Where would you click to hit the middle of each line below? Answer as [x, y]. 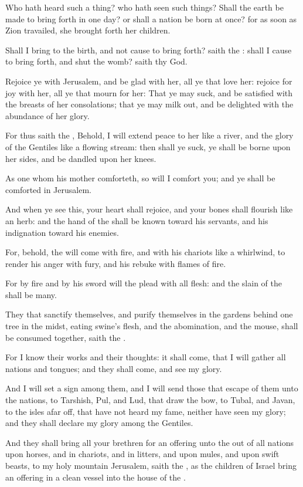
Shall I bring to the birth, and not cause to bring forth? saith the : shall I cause [149, 50]
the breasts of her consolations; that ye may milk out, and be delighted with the [149, 104]
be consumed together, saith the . [66, 337]
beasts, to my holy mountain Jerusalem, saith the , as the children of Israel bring [151, 465]
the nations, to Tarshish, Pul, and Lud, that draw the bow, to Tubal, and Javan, [150, 400]
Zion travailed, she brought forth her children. [88, 30]
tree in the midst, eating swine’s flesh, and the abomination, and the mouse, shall [152, 326]
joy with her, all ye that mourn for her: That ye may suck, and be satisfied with [149, 92]
